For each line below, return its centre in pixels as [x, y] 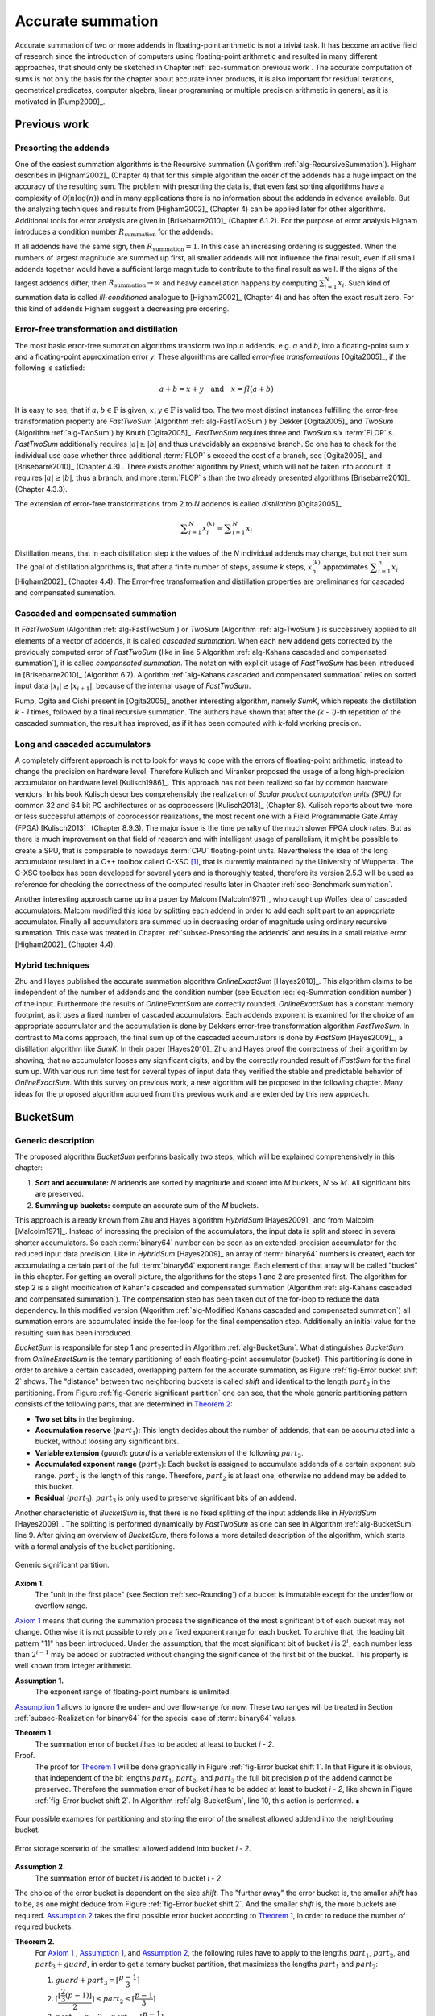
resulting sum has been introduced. [74, 1333]
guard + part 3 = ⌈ [87, 1981]
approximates [345, 566]
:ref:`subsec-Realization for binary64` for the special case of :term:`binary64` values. [156, 1718]
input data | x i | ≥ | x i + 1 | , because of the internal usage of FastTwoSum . [133, 687]
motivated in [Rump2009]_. [60, 102]
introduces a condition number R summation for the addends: [114, 232]
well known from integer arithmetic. [74, 1666]
